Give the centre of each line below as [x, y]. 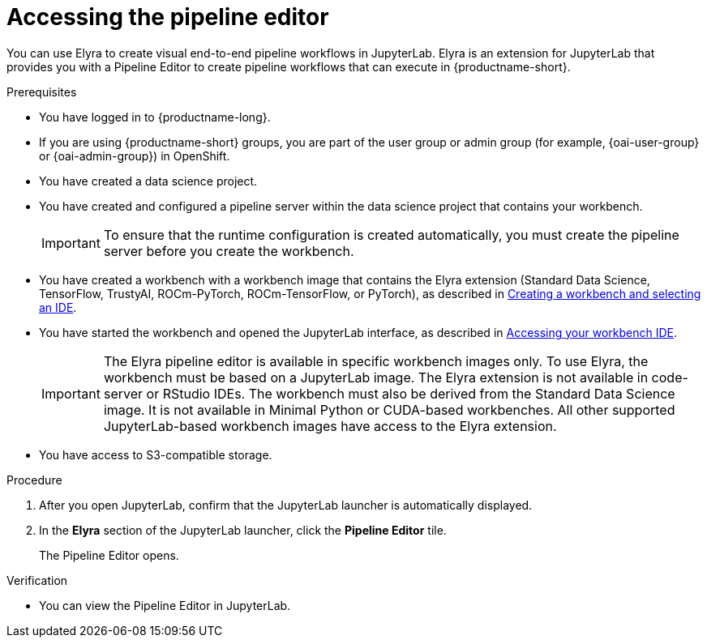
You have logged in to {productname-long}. [155, 117]
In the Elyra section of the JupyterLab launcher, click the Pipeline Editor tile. [243, 530]
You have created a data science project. [148, 181]
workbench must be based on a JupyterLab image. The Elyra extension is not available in [376, 377]
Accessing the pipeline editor [168, 17]
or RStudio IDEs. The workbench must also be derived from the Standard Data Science [411, 393]
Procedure [34, 480]
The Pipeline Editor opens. [109, 555]
